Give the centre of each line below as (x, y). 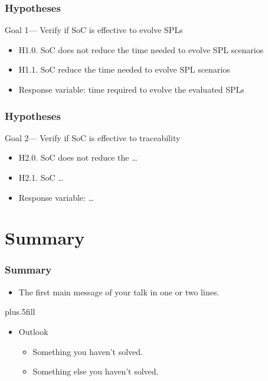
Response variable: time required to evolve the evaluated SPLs (131, 89)
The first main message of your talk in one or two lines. (119, 292)
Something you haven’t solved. (88, 351)
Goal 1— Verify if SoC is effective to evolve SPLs (94, 30)
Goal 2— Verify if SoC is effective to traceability (93, 137)
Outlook (33, 331)
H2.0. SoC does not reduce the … (78, 157)
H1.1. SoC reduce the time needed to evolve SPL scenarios (124, 69)
